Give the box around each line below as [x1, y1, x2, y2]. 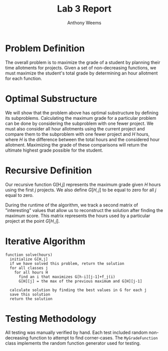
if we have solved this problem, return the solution [10, 261, 124, 266]
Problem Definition [5, 42, 85, 54]
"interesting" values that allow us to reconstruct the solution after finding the [5, 207, 163, 213]
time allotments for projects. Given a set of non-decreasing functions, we [5, 64, 156, 71]
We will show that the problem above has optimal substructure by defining [5, 109, 159, 116]
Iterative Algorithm [5, 235, 86, 247]
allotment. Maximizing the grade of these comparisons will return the [5, 142, 148, 148]
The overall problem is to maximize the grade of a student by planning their [5, 59, 160, 65]
